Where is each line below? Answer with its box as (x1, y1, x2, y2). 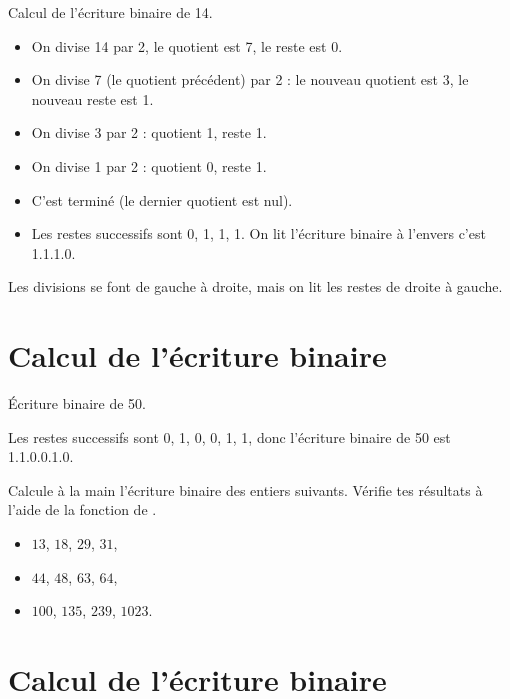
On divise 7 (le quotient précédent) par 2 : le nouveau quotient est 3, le (31, 69, 469, 90)
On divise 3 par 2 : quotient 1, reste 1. (31, 122, 267, 143)
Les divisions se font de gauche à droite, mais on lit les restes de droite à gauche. (8, 276, 503, 297)
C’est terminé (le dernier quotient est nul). (31, 189, 293, 210)
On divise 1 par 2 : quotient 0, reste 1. (31, 155, 267, 176)
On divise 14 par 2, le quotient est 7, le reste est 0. (31, 35, 343, 56)
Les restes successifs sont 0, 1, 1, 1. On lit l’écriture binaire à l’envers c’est (31, 223, 486, 244)
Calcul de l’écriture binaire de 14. (8, 2, 213, 22)
